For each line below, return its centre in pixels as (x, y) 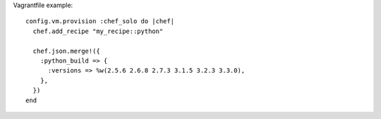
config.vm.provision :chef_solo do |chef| (100, 21)
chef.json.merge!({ (66, 51)
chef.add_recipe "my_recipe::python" (98, 31)
